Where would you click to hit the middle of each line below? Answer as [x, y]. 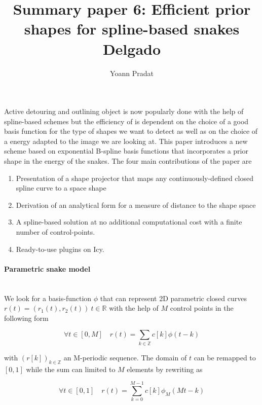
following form [26, 318]
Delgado [132, 48]
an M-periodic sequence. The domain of [125, 357]
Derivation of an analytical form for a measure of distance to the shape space [136, 205]
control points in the [202, 308]
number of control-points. [55, 232]
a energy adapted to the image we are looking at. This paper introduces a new [126, 141]
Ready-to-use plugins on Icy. [60, 249]
